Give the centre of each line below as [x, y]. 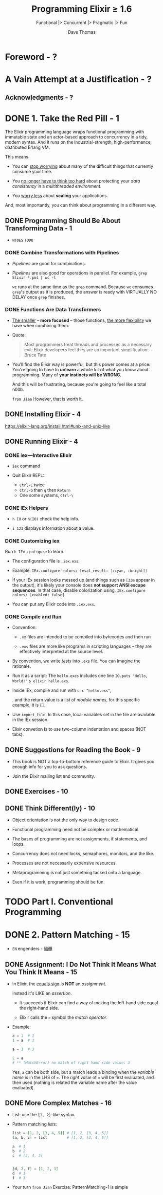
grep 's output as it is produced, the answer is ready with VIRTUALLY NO [84, 292]
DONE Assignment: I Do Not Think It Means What [81, 964]
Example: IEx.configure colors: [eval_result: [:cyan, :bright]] [80, 570]
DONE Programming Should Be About [63, 220]
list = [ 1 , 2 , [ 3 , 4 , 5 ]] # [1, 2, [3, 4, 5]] [60, 1133]
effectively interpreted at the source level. [61, 652]
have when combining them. [40, 325]
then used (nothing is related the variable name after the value [74, 1082]
